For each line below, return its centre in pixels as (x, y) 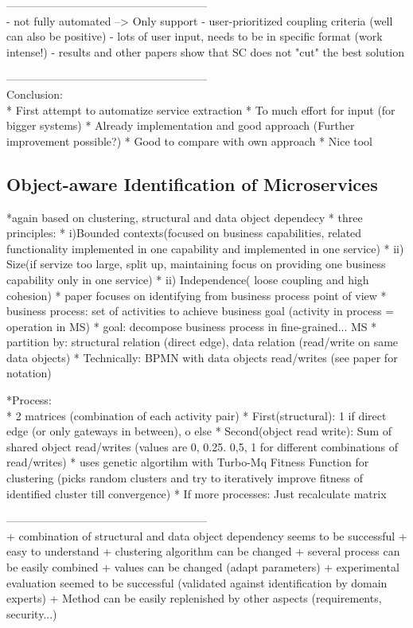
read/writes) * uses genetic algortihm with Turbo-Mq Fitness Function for (188, 462)
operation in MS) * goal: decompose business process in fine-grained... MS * (192, 326)
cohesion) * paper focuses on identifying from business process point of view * (197, 295)
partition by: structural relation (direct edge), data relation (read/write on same (203, 342)
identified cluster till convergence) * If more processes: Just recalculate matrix (197, 493)
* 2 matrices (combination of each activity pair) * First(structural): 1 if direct (197, 415)
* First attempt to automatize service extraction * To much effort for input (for (201, 109)
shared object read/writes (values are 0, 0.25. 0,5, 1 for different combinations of (203, 446)
